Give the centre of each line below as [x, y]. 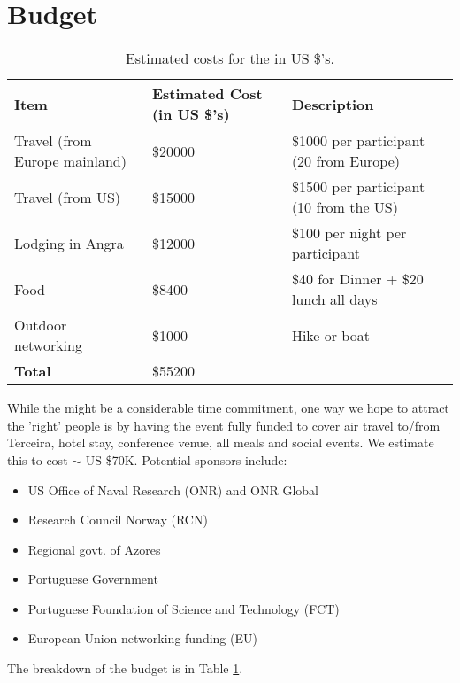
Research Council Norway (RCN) [118, 520]
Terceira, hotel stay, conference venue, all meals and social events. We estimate [221, 442]
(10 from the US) [345, 207]
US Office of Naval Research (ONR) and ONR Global [173, 489]
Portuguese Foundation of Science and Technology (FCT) [184, 608]
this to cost [38, 459]
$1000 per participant [358, 141]
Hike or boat [330, 335]
